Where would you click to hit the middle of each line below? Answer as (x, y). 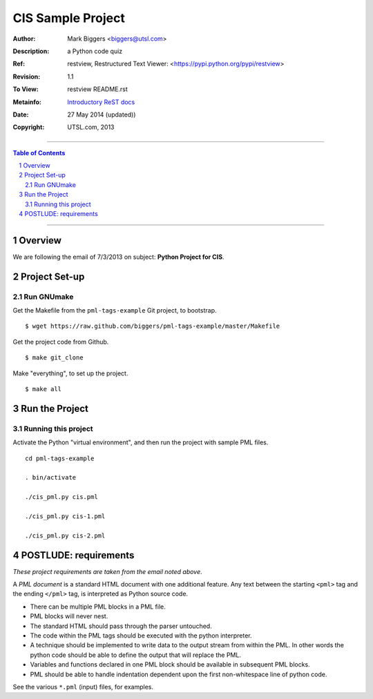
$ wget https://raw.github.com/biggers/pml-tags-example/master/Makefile (153, 326)
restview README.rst (97, 89)
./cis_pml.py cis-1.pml (65, 516)
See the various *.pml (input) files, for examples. (83, 687)
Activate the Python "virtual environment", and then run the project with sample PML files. (141, 442)
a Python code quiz (95, 51)
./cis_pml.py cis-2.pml (65, 535)
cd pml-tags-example (60, 458)
